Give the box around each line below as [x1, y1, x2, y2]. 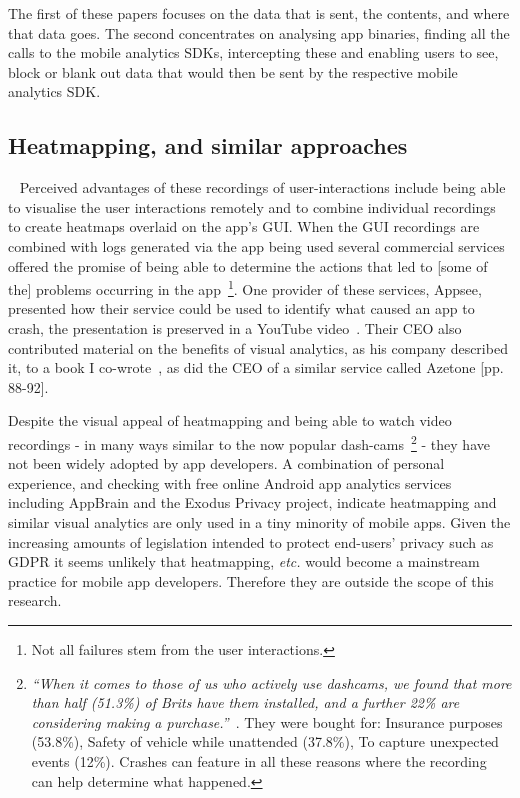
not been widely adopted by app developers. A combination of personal [8, 453, 445, 474]
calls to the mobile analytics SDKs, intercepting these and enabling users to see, [8, 42, 499, 63]
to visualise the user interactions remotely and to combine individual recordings [8, 196, 496, 217]
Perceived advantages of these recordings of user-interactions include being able [19, 177, 506, 198]
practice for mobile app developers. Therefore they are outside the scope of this [8, 570, 494, 591]
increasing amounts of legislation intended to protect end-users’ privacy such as [8, 531, 494, 552]
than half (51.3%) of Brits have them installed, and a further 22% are [31, 692, 460, 713]
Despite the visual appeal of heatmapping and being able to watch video [8, 410, 452, 431]
